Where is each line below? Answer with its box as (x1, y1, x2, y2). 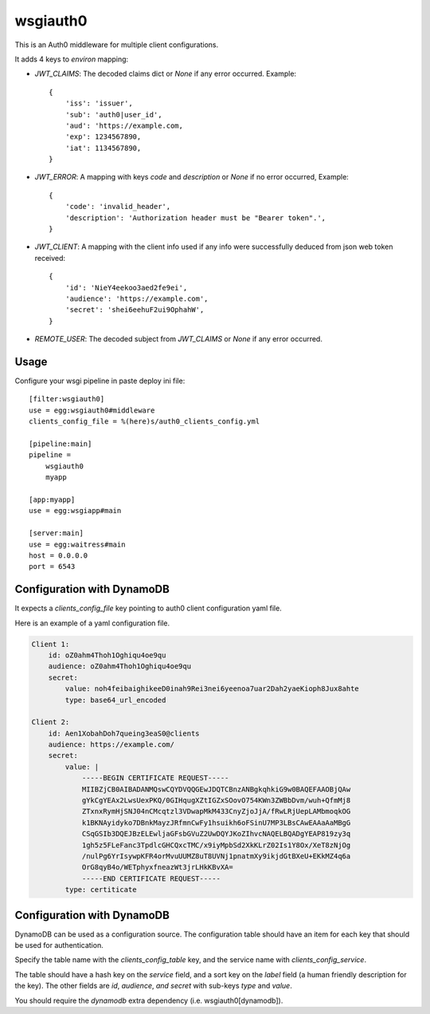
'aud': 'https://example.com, (64, 120, 183, 130)
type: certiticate (64, 886, 137, 894)
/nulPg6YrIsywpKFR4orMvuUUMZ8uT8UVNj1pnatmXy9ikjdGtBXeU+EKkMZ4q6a (81, 852, 351, 861)
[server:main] (29, 529, 84, 538)
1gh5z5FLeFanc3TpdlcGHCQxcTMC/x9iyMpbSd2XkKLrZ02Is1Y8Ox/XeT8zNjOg (81, 840, 351, 850)
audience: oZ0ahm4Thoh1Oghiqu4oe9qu (48, 662, 191, 671)
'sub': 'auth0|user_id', (64, 110, 162, 119)
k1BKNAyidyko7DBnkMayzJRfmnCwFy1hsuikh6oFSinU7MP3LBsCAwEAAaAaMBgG (81, 818, 351, 827)
